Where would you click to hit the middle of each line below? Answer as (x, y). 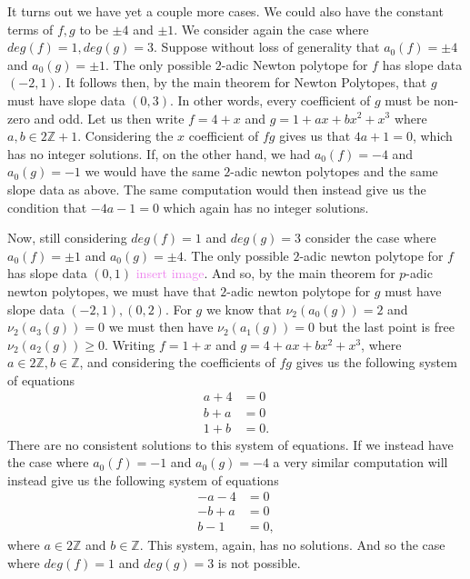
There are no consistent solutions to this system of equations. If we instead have (230, 444)
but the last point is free (386, 327)
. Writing (130, 344)
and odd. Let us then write (109, 118)
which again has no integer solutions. (266, 207)
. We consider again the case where (271, 29)
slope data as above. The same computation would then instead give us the (217, 189)
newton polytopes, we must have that (112, 290)
